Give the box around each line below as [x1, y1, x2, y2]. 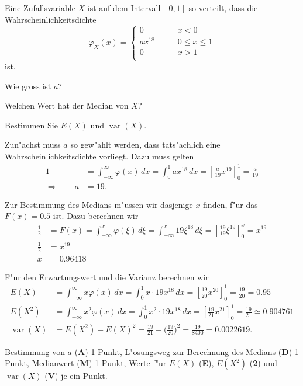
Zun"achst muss [5, 138, 61, 151]
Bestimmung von [5, 345, 65, 357]
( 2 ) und [249, 357, 277, 369]
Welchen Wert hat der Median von [5, 99, 129, 112]
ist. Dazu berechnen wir [53, 210, 139, 222]
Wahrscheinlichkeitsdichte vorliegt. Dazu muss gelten [5, 149, 194, 162]
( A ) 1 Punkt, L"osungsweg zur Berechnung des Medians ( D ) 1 [74, 345, 299, 357]
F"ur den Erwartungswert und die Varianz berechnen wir [5, 270, 209, 283]
